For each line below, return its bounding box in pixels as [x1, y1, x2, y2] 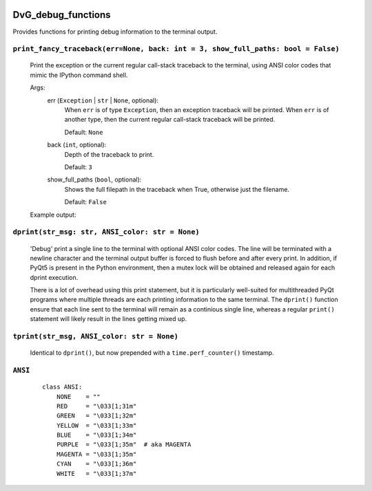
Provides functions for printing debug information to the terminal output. [12, 28, 218, 36]
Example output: [30, 210, 76, 219]
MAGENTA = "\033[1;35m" [56, 450, 137, 458]
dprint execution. [30, 273, 79, 281]
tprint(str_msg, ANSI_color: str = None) [12, 332, 179, 340]
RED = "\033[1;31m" [56, 402, 137, 410]
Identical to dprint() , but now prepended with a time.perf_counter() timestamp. [30, 349, 275, 357]
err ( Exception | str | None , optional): [47, 96, 158, 105]
